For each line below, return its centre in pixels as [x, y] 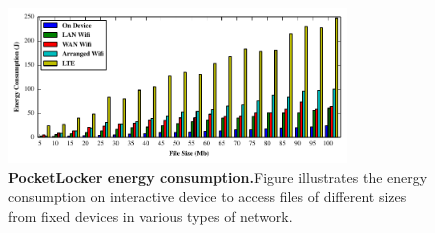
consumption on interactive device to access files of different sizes [207, 196]
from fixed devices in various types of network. [150, 215]
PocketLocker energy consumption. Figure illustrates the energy [218, 176]
